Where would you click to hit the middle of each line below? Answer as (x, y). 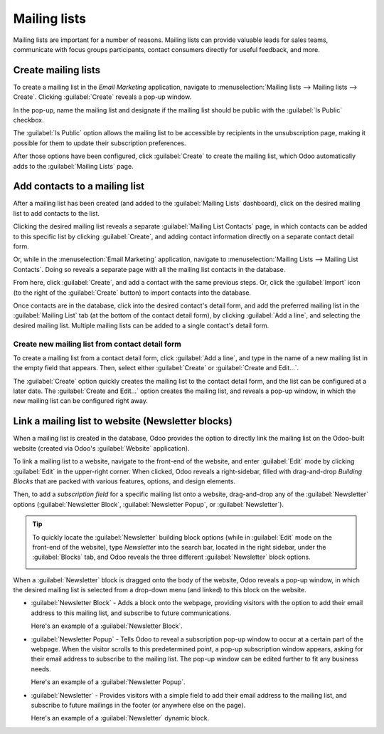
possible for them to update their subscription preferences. (100, 143)
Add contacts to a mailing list (79, 186)
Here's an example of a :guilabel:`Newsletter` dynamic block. (120, 718)
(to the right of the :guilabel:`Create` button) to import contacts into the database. (132, 293)
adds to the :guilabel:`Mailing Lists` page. (74, 166)
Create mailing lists (57, 70)
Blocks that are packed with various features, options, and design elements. (124, 481)
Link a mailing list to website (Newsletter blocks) (123, 421)
